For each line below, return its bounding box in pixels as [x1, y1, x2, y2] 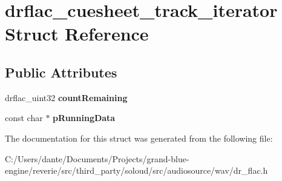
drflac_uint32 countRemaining [5, 91, 128, 104]
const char [5, 111, 43, 124]
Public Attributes [5, 62, 117, 81]
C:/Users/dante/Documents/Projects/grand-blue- [5, 152, 189, 165]
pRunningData [53, 111, 116, 124]
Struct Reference [5, 21, 149, 46]
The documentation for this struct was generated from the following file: [5, 131, 273, 144]
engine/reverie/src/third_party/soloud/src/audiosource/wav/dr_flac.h [5, 164, 268, 177]
